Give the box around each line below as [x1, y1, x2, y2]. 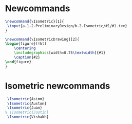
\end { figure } [5, 59, 32, 64]
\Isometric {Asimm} [7, 96, 45, 101]
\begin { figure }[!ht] [5, 41, 47, 46]
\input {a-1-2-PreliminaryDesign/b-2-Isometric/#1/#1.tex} [7, 23, 128, 28]
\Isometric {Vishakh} [7, 115, 49, 120]
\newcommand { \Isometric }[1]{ [5, 19, 64, 24]
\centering [14, 46, 36, 51]
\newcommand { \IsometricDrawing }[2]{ [5, 37, 79, 42]
